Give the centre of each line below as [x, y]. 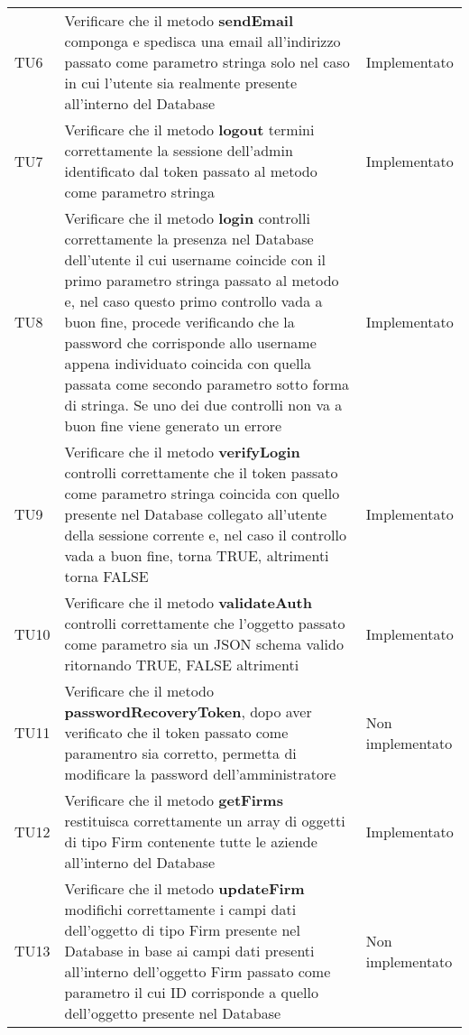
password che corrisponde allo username [190, 342]
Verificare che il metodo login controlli [187, 218]
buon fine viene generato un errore [173, 425]
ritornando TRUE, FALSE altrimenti [182, 665]
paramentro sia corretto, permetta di [180, 753]
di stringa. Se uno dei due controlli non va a [203, 405]
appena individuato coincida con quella [188, 363]
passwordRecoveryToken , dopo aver [188, 712]
